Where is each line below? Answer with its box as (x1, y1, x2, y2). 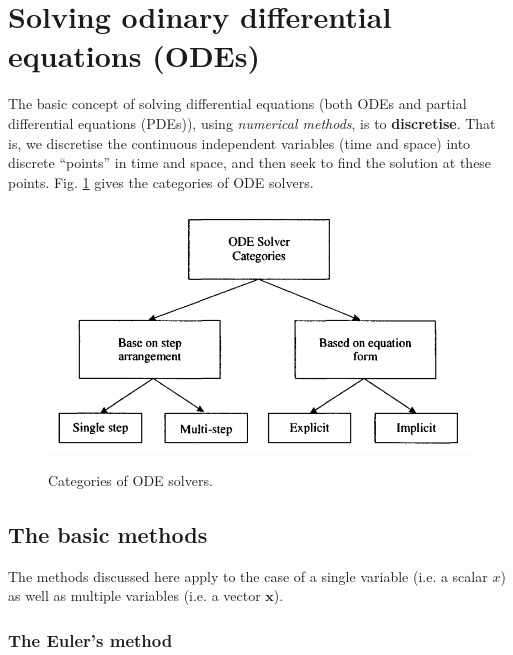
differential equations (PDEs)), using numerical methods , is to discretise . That (8, 112, 496, 133)
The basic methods (8, 519, 208, 550)
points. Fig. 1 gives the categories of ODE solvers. (8, 171, 314, 192)
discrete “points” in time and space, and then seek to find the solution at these (8, 152, 492, 173)
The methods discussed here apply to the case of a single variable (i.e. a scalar (8, 565, 488, 586)
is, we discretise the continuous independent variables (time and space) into (8, 132, 471, 153)
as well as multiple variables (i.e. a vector (8, 585, 261, 606)
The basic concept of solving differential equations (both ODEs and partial (8, 93, 467, 114)
